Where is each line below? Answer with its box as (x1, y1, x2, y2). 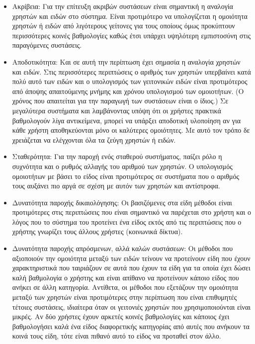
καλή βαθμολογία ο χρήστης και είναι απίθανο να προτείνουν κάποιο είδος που (12, 272, 239, 282)
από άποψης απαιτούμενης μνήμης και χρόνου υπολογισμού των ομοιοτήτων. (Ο (12, 86, 244, 96)
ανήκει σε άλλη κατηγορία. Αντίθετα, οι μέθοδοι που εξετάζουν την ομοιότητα (12, 282, 238, 292)
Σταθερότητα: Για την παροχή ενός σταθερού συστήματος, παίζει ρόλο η (12, 151, 222, 162)
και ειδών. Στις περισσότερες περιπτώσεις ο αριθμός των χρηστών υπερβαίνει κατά (12, 66, 251, 77)
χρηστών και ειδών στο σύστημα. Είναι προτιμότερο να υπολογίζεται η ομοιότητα (12, 10, 248, 21)
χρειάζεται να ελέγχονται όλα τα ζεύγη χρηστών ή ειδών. (12, 134, 176, 145)
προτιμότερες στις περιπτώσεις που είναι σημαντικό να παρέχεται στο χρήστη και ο (12, 207, 252, 217)
